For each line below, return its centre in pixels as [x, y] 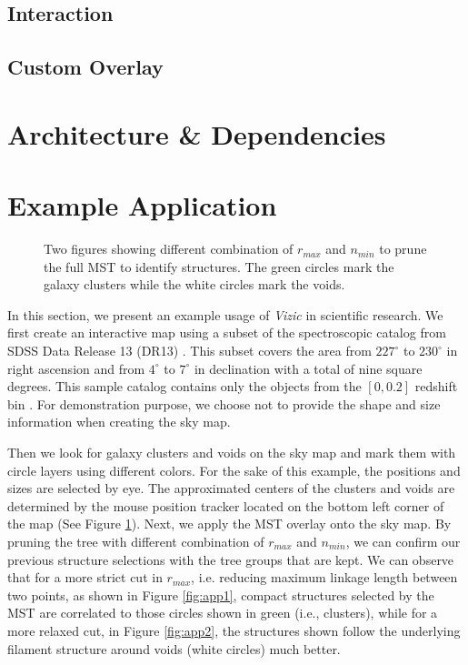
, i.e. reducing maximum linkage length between [324, 577]
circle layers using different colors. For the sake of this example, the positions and [234, 470]
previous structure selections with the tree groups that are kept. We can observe [231, 559]
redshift [436, 386]
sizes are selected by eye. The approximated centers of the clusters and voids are [231, 488]
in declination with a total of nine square [308, 368]
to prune [403, 249]
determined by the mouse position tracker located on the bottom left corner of [226, 505]
